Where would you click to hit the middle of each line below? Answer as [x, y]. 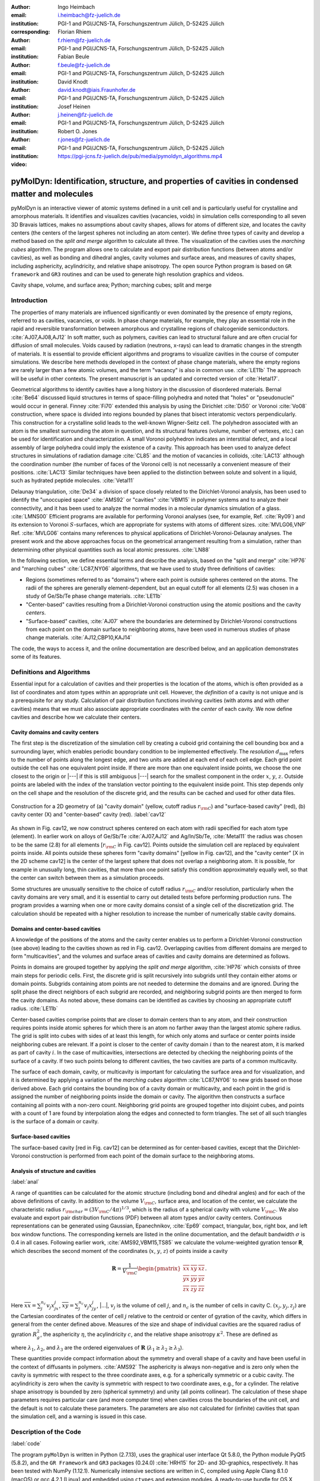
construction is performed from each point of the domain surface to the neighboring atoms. [143, 1156]
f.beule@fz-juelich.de [84, 65]
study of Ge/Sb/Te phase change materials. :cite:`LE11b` [94, 596]
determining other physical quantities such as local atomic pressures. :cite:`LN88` [111, 549]
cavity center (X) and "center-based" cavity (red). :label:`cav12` [88, 815]
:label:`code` [26, 1444]
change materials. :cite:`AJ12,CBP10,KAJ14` [79, 637]
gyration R [24, 1334]
